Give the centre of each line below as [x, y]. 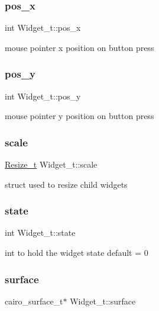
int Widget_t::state [40, 233]
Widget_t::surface [103, 301]
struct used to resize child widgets [66, 184]
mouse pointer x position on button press [79, 47]
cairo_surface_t [34, 301]
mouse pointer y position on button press [79, 116]
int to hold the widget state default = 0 [77, 253]
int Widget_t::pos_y [43, 96]
